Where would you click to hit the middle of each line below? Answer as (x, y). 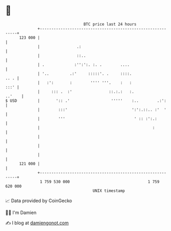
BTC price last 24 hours (110, 24)
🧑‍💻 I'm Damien (21, 212)
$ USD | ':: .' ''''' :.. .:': (86, 101)
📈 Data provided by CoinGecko (39, 201)
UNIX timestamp (109, 191)
